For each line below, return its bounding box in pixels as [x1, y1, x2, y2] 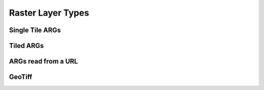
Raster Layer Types [9, 7, 89, 18]
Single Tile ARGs [9, 26, 61, 34]
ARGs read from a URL [9, 57, 78, 66]
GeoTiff [9, 73, 33, 81]
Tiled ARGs [9, 42, 44, 50]
